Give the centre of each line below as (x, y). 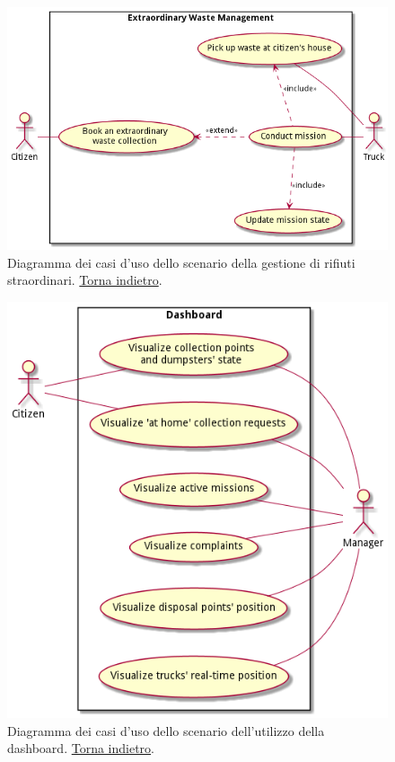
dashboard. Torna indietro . (81, 748)
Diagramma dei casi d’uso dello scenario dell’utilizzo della (166, 730)
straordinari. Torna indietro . (85, 280)
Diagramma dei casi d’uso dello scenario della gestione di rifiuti (181, 262)
